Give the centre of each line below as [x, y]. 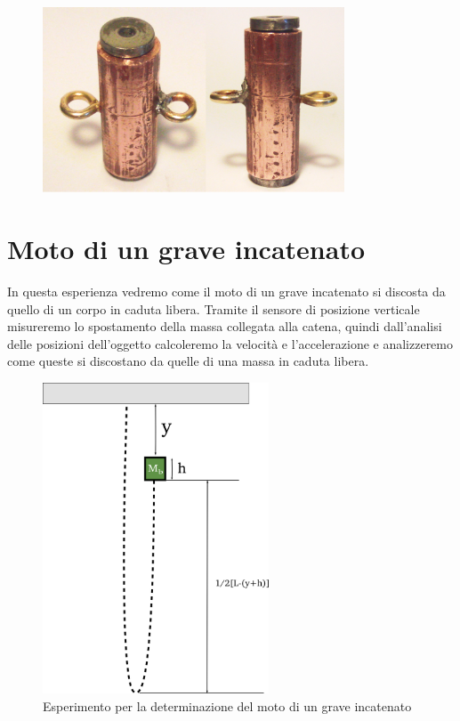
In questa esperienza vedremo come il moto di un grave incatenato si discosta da [226, 292]
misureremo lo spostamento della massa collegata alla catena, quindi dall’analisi [225, 326]
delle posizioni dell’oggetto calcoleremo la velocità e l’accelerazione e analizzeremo [230, 343]
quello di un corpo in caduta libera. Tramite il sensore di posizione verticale [214, 308]
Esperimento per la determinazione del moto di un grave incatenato [227, 705]
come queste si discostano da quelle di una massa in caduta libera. [188, 361]
